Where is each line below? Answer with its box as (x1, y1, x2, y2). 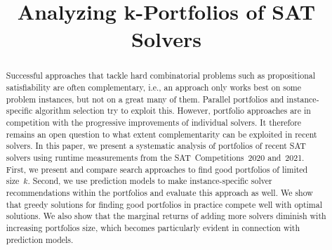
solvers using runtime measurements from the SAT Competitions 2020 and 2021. (6, 151, 305, 163)
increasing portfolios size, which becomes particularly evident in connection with (6, 221, 300, 233)
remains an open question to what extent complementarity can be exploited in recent (6, 128, 317, 140)
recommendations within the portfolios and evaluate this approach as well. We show (6, 186, 313, 198)
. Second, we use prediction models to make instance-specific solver (27, 175, 272, 187)
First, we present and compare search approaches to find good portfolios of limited (6, 163, 308, 175)
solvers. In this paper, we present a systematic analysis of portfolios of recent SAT (6, 140, 306, 152)
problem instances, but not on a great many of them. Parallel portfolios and (6, 93, 284, 105)
